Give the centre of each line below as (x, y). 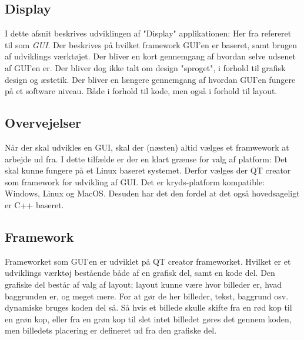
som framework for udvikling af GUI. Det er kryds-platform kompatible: (135, 181)
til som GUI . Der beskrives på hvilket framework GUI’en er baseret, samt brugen (151, 44)
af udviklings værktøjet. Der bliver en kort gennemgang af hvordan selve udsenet (150, 56)
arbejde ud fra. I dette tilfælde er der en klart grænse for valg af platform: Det (146, 159)
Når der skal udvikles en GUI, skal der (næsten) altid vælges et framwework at (147, 147)
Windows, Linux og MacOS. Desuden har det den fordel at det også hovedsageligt (152, 193)
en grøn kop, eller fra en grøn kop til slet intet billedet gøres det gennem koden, (148, 319)
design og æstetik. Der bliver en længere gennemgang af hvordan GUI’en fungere (150, 79)
